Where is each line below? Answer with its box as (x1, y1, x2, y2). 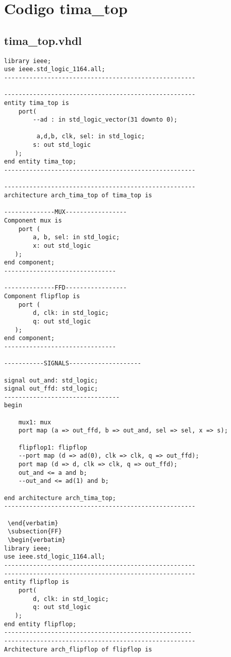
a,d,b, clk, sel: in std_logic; (36, 133, 145, 140)
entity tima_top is (4, 99, 69, 106)
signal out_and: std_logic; (4, 376, 98, 384)
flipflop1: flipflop (18, 444, 87, 451)
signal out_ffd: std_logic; (4, 385, 98, 393)
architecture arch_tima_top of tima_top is (4, 192, 152, 199)
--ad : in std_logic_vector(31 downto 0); (33, 116, 178, 124)
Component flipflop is (4, 292, 80, 300)
